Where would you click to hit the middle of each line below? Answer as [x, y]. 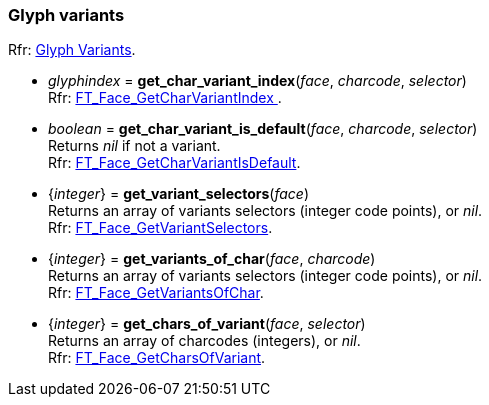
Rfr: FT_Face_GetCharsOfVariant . [157, 358]
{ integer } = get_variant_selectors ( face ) [179, 194]
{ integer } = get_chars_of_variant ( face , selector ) [207, 324]
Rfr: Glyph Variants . [72, 50]
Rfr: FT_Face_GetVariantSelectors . [160, 228]
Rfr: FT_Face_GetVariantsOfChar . [156, 293]
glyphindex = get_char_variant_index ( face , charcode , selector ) [257, 81]
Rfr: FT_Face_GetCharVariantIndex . [165, 98]
